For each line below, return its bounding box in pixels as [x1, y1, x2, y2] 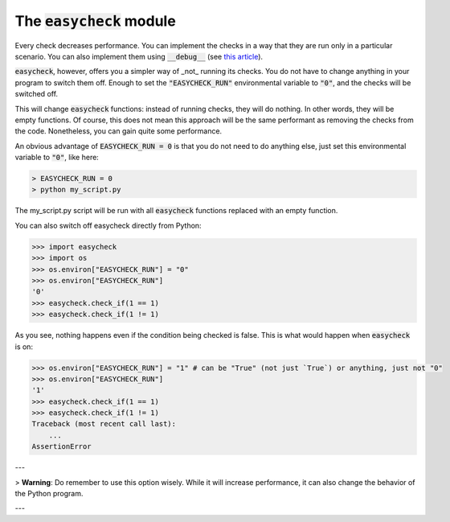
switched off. [14, 89, 59, 99]
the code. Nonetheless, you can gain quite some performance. [14, 126, 223, 136]
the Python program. [14, 489, 84, 498]
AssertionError [31, 442, 92, 451]
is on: [14, 342, 34, 351]
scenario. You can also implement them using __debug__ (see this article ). [14, 51, 264, 61]
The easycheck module [14, 12, 176, 30]
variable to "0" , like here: [14, 153, 100, 162]
